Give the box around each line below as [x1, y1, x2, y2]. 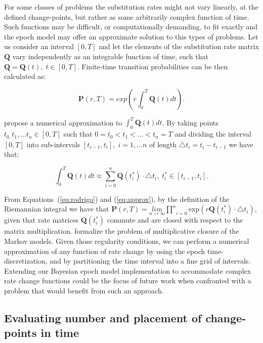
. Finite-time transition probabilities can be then [77, 61, 228, 71]
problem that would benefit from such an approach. [4, 285, 164, 295]
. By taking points [162, 117, 218, 127]
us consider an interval [4, 41, 74, 52]
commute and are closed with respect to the [107, 215, 243, 225]
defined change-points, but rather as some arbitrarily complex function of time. [4, 11, 249, 22]
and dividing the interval [174, 128, 251, 139]
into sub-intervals [26, 139, 80, 149]
